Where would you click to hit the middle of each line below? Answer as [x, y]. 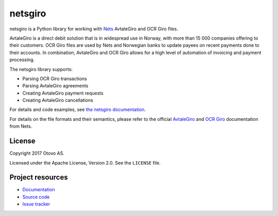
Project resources [39, 177]
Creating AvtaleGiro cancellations [58, 100]
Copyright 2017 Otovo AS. [37, 153]
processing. [22, 60]
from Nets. [21, 127]
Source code [36, 197]
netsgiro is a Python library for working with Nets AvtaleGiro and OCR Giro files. [94, 29]
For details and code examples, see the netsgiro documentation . [78, 110]
